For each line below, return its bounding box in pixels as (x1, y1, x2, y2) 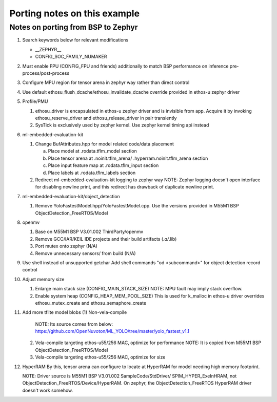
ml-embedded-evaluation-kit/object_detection (22, 193, 120, 199)
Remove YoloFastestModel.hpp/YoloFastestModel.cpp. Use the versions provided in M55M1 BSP (35, 203, 239, 209)
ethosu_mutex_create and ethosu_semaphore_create (35, 300, 147, 306)
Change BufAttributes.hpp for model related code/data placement (35, 141, 174, 147)
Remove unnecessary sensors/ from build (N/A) (35, 250, 136, 256)
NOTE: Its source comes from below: (35, 321, 113, 327)
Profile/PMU (22, 98, 48, 104)
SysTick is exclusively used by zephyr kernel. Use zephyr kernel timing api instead (35, 122, 209, 128)
